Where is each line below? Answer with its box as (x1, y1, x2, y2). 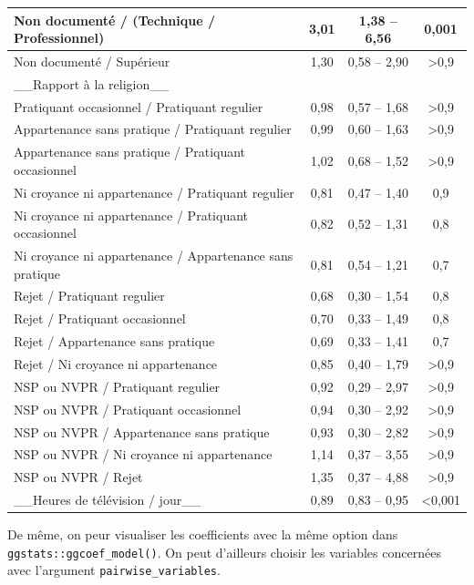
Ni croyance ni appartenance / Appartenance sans (14, 246, 294, 265)
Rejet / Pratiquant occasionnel (14, 309, 186, 328)
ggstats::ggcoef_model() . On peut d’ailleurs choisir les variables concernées (7, 542, 441, 561)
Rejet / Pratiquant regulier (14, 286, 165, 305)
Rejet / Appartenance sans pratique (14, 332, 215, 351)
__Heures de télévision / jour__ (14, 490, 201, 509)
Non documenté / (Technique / (14, 10, 215, 29)
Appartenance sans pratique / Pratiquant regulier (14, 119, 292, 139)
